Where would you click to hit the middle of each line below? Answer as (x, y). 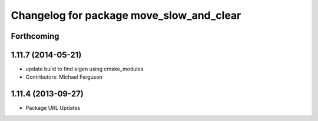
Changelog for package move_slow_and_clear (126, 15)
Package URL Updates (53, 108)
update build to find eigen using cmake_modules (85, 69)
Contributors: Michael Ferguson (64, 77)
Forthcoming (35, 36)
